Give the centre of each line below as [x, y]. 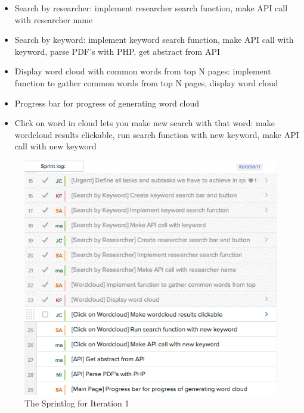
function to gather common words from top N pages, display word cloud [146, 82]
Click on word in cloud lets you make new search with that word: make [145, 123]
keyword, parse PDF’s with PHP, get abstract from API [117, 51]
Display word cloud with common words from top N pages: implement [143, 71]
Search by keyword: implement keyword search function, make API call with [154, 40]
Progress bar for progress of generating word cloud [107, 103]
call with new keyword [55, 146]
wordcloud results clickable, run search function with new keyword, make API [157, 134]
